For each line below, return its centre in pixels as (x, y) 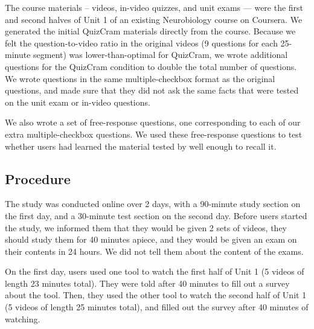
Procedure (38, 178)
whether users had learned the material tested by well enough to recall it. (141, 146)
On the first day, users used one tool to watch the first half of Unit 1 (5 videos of (155, 271)
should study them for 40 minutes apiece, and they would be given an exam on (151, 239)
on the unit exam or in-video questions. (78, 102)
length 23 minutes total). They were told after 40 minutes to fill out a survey (147, 283)
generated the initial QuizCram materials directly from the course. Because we (150, 31)
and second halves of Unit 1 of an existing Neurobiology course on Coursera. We (154, 19)
